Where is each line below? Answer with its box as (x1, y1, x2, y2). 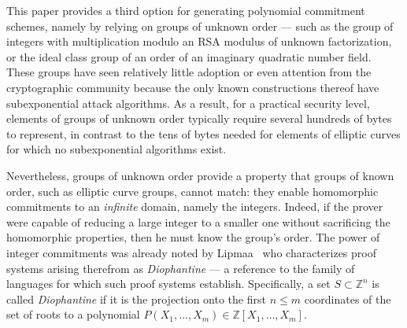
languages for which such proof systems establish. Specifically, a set (6, 275, 331, 292)
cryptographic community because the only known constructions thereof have (6, 79, 379, 95)
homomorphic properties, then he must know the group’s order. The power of (6, 229, 380, 245)
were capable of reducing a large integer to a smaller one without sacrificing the (6, 213, 390, 230)
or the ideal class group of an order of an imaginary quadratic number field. (6, 48, 372, 64)
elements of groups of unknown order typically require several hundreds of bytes (6, 110, 392, 127)
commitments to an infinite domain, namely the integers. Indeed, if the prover (6, 198, 383, 215)
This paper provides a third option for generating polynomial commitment (6, 2, 365, 18)
